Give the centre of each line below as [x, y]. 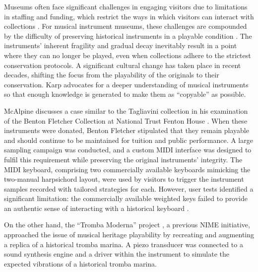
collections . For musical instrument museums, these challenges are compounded [126, 26]
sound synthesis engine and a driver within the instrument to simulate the [117, 254]
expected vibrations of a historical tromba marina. [80, 263]
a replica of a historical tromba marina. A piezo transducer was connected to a [124, 244]
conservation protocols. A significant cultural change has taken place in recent [123, 65]
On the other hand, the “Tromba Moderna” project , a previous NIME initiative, [127, 225]
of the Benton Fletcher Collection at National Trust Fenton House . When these [126, 120]
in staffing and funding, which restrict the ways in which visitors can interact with [129, 16]
